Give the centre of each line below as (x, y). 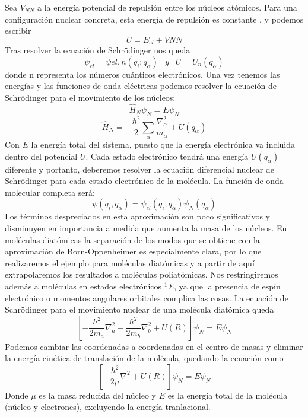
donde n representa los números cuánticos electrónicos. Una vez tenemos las (142, 74)
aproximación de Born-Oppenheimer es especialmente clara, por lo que (133, 251)
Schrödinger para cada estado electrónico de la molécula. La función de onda (144, 181)
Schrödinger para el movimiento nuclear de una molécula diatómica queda (139, 309)
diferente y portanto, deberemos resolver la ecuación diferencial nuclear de (139, 169)
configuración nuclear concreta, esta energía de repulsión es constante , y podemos (154, 19)
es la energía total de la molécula (228, 395)
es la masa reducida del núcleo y (97, 395)
